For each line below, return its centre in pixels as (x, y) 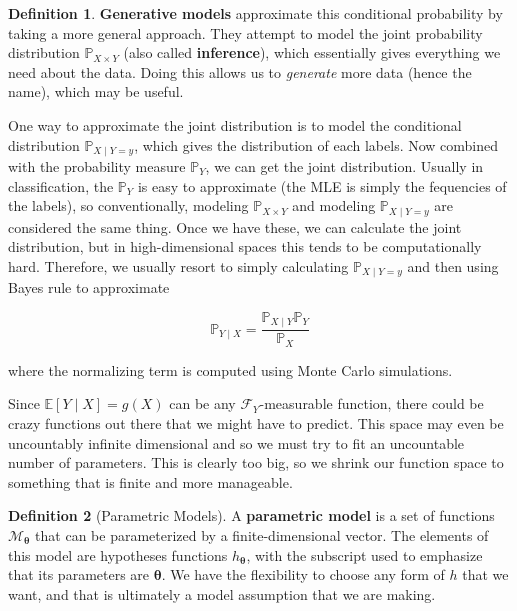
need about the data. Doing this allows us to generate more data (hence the (240, 71)
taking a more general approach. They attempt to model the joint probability (245, 32)
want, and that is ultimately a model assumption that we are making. (222, 593)
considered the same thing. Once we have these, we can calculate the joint (235, 226)
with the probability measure (97, 166)
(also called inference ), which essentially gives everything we (312, 52)
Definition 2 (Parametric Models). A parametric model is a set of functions (251, 515)
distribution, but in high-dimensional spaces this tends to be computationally (245, 246)
